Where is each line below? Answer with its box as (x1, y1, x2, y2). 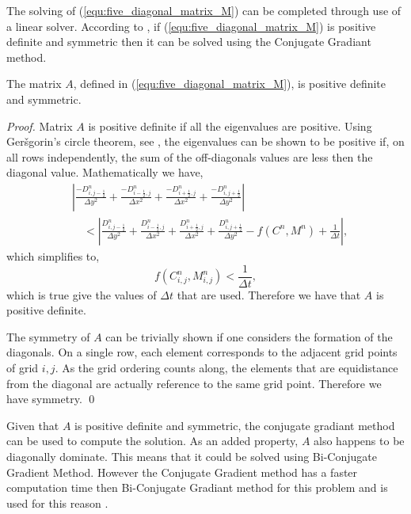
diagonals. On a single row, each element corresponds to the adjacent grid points (6, 344, 398, 360)
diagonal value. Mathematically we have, (6, 164, 204, 181)
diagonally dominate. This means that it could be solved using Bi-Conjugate (6, 448, 377, 464)
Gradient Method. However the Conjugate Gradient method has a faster (6, 463, 358, 480)
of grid (6, 360, 39, 376)
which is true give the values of (6, 286, 157, 303)
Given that (6, 417, 59, 433)
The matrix (6, 75, 62, 92)
